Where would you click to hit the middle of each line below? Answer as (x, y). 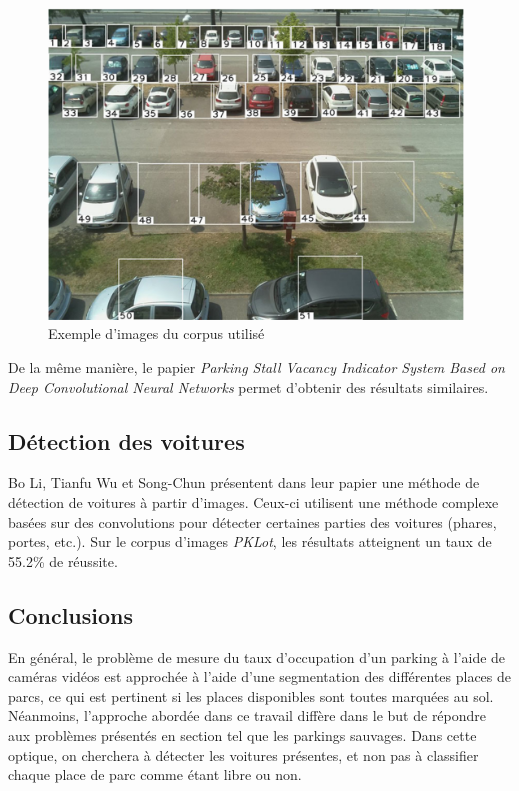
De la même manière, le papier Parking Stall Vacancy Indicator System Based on (256, 366)
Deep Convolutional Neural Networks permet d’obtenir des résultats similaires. (248, 386)
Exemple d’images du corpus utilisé (156, 333)
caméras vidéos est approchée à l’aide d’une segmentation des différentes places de (260, 676)
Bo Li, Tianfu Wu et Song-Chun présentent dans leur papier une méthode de (244, 482)
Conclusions (71, 614)
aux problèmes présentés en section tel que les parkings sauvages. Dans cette (242, 734)
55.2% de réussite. (63, 560)
